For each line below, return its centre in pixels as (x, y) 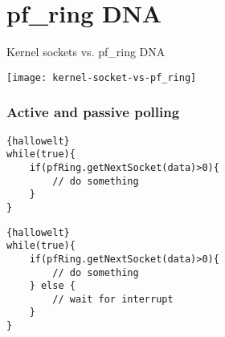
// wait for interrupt (113, 299)
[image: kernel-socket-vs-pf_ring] (102, 77)
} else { (52, 286)
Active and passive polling (93, 112)
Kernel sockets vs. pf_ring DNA (86, 52)
